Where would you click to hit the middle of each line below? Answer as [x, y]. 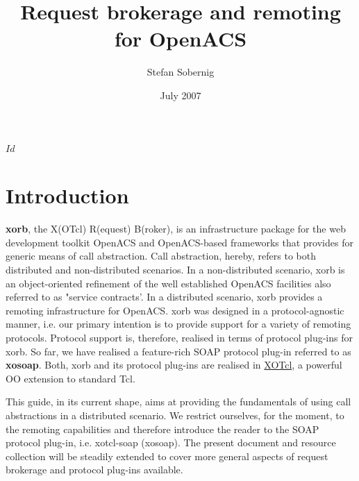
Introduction [67, 195]
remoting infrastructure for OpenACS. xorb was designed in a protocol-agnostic [175, 310]
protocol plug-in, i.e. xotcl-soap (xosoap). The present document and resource [171, 442]
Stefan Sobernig [181, 72]
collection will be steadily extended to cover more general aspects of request [167, 456]
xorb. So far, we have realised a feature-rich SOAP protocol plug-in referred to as [178, 351]
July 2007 [181, 95]
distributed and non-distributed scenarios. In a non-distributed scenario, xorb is [175, 269]
